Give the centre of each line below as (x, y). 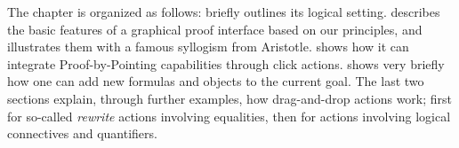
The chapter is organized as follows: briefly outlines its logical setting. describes (224, 12)
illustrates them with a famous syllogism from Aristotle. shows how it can (208, 47)
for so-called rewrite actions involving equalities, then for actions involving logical (229, 116)
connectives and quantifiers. (82, 133)
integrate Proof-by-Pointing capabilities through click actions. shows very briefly (226, 63)
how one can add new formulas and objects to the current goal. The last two (216, 81)
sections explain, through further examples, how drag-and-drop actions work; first (230, 98)
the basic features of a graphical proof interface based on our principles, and (215, 29)
